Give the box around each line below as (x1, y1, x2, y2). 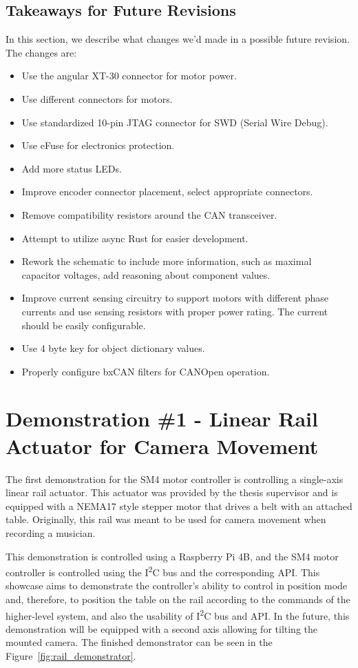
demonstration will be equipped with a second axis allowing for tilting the (6, 621, 318, 636)
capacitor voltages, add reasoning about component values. (21, 267, 271, 282)
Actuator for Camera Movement (6, 431, 319, 460)
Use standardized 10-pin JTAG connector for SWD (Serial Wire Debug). (21, 115, 328, 129)
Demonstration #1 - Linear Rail (6, 404, 318, 433)
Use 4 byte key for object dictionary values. (21, 341, 205, 355)
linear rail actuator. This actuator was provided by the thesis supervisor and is (6, 485, 338, 500)
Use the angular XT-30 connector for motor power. (21, 68, 237, 83)
